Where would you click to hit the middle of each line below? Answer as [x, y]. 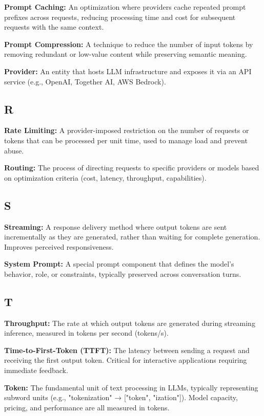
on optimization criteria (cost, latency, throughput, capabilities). [105, 177]
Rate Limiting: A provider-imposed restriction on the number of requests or [127, 130]
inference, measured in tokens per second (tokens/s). [86, 333]
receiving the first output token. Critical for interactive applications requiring [126, 360]
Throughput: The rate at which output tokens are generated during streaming [130, 323]
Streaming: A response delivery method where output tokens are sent [116, 226]
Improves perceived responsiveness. [59, 246]
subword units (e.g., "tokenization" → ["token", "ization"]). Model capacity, [121, 397]
